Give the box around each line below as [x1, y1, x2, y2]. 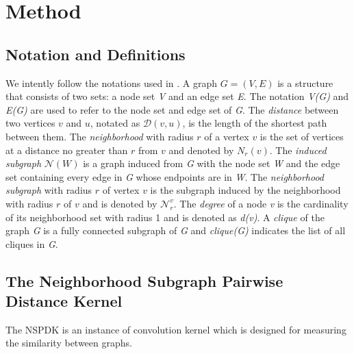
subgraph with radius [5, 183, 92, 197]
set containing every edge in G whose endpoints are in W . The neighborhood [5, 169, 324, 184]
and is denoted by [82, 196, 157, 210]
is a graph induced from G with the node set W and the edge [83, 156, 340, 170]
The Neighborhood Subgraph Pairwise [5, 270, 283, 291]
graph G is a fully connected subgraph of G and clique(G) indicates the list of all [5, 223, 346, 238]
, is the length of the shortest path [182, 116, 327, 130]
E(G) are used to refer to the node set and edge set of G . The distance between [5, 102, 339, 116]
